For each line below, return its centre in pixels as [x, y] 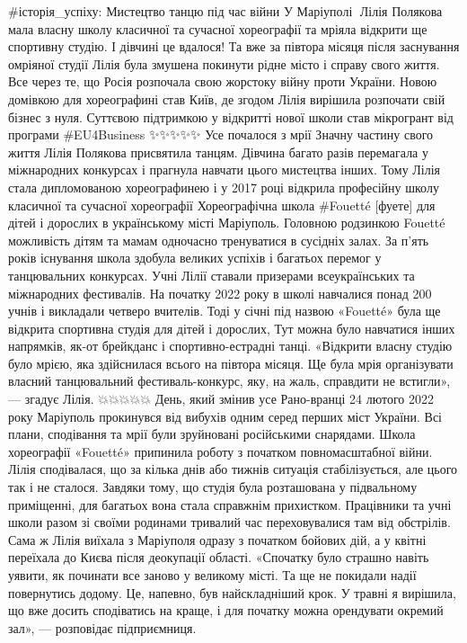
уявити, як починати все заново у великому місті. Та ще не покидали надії [212, 575]
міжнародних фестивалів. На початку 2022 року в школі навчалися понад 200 [220, 293]
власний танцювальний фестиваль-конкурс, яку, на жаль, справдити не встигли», [229, 381]
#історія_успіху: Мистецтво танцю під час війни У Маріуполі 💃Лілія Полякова [225, 11]
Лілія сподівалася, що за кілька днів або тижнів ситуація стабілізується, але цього [233, 469]
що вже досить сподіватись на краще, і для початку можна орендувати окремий [226, 610]
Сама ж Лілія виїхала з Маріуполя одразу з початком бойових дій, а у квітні [217, 539]
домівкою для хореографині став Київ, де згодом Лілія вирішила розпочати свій [227, 98]
